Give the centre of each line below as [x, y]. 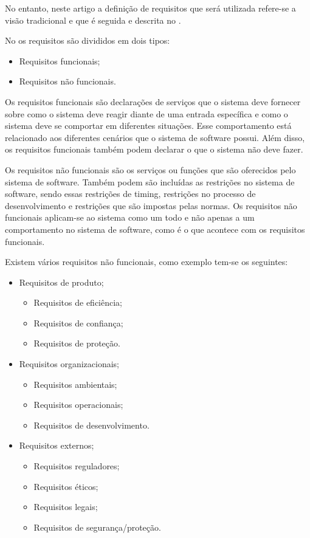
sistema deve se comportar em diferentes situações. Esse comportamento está [148, 126]
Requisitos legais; [66, 507]
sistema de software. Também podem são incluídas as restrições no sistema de [150, 181]
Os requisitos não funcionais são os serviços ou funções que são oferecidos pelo [150, 169]
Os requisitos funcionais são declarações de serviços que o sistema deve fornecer [153, 101]
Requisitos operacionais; [78, 405]
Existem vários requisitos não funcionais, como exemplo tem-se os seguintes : [146, 262]
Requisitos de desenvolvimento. [91, 425]
